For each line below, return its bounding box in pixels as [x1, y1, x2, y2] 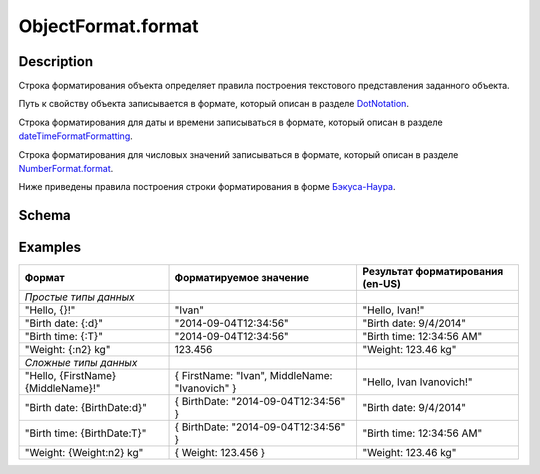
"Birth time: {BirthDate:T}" [24, 426, 147, 440]
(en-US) [362, 277, 402, 291]
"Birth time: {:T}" [24, 330, 104, 344]
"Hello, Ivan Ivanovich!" [362, 375, 473, 389]
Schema [18, 207, 72, 224]
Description [18, 53, 94, 70]
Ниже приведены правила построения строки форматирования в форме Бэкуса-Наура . [18, 181, 396, 193]
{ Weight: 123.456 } [174, 446, 266, 460]
